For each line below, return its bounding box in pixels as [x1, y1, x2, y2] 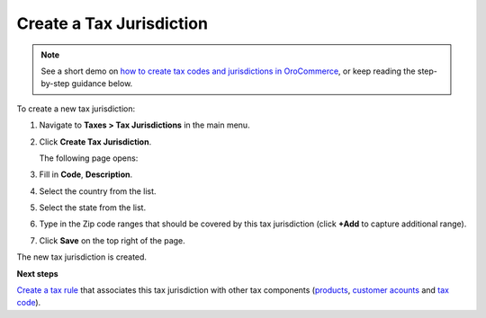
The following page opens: [39, 153, 139, 163]
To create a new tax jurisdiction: [16, 103, 135, 114]
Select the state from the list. [39, 202, 147, 213]
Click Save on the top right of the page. [39, 234, 186, 246]
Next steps [16, 268, 58, 278]
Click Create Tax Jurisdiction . [39, 136, 152, 147]
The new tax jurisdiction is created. [16, 252, 148, 262]
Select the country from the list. [39, 185, 157, 197]
